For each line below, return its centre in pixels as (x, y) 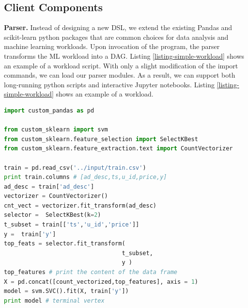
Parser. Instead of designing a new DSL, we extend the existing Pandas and (118, 27)
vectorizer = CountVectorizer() (56, 196)
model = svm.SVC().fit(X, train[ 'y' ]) (66, 291)
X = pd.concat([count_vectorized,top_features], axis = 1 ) (101, 282)
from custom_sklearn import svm (56, 130)
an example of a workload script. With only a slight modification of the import (121, 65)
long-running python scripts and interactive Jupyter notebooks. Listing (109, 84)
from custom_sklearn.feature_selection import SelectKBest (101, 139)
